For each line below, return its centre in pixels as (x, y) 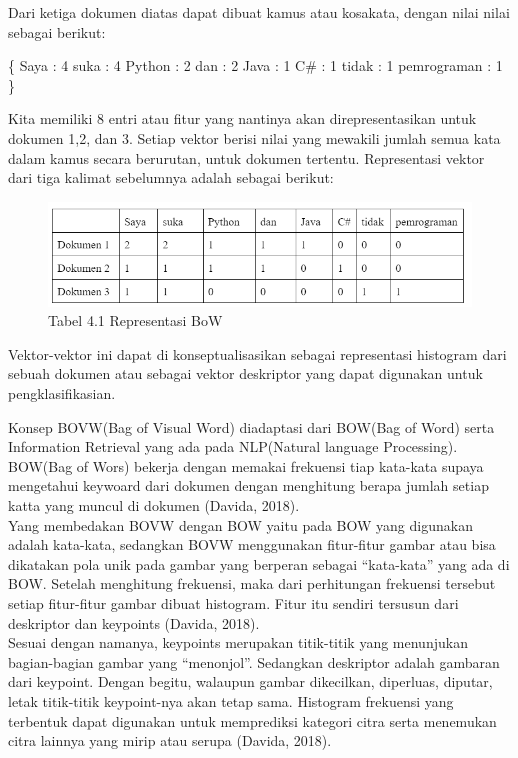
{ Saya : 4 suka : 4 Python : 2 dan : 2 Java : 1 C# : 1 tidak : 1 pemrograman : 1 (255, 65)
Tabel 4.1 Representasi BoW (135, 320)
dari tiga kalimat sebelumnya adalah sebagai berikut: (171, 177)
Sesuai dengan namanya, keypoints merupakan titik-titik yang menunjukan (238, 642)
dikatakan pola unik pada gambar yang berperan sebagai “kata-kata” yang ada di (259, 563)
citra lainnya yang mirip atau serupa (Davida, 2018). (170, 740)
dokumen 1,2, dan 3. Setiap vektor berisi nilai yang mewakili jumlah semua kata (254, 137)
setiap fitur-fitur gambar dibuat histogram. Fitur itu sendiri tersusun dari (233, 602)
